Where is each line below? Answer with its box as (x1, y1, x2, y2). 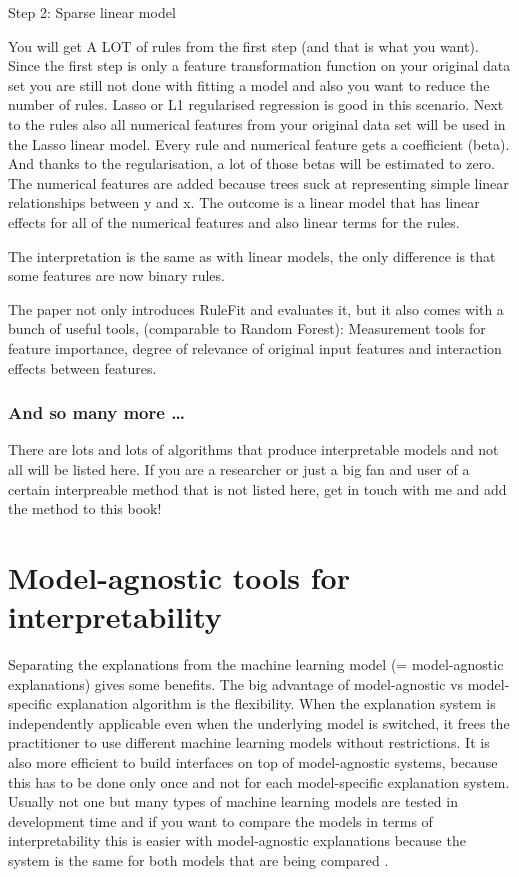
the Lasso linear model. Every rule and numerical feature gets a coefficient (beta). (8, 133, 510, 154)
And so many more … (8, 400, 185, 425)
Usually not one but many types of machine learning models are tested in (8, 791, 458, 812)
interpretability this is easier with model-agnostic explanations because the (8, 830, 466, 851)
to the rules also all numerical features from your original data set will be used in (8, 113, 506, 134)
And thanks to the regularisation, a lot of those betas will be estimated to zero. (8, 153, 495, 174)
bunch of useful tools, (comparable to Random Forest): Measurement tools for (8, 318, 486, 339)
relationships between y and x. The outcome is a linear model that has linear (8, 192, 480, 213)
